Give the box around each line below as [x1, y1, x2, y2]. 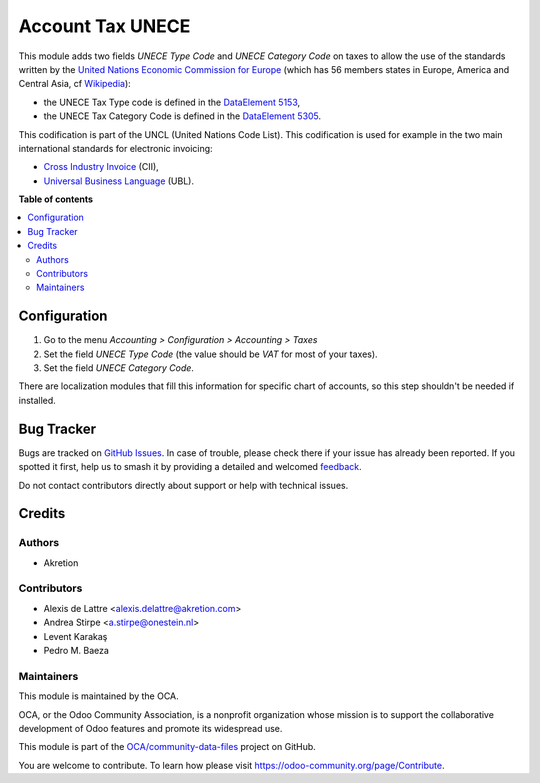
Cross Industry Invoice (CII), [43, 161, 159, 173]
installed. [18, 394, 57, 406]
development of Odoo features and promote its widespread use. [18, 722, 283, 734]
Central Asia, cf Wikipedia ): [18, 78, 132, 90]
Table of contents [18, 193, 94, 205]
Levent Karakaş [43, 630, 108, 642]
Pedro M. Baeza [43, 645, 110, 657]
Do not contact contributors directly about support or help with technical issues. [18, 479, 349, 491]
